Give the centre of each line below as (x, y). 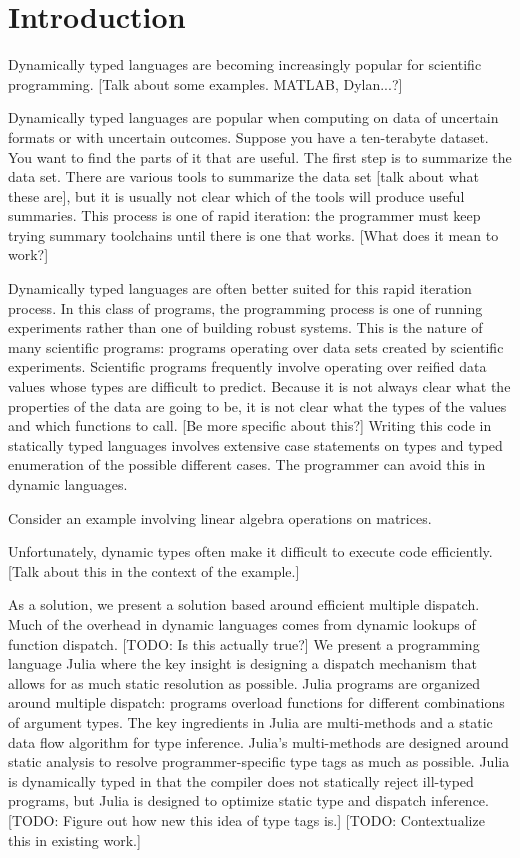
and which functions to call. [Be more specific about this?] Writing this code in (250, 425)
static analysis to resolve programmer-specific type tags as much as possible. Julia (259, 761)
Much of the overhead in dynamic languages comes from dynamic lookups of (242, 623)
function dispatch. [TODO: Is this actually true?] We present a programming (244, 643)
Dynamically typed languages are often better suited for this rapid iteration (240, 288)
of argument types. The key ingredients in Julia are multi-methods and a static (250, 721)
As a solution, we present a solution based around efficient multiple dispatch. (244, 604)
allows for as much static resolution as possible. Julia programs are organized (244, 682)
